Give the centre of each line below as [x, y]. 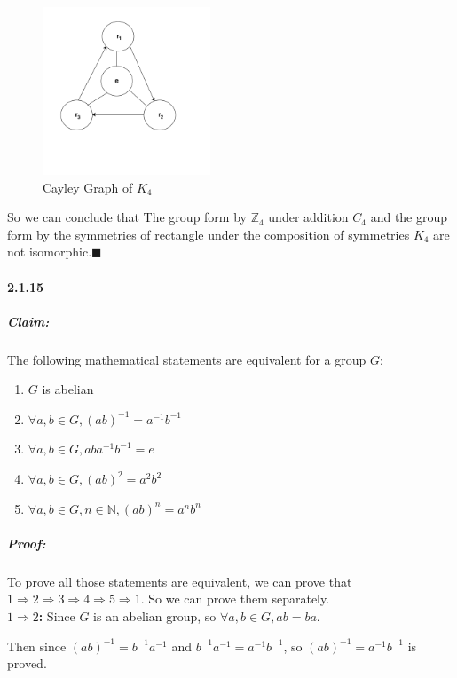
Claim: [28, 321]
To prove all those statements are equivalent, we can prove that [180, 581]
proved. [27, 663]
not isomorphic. [50, 252]
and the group [409, 217]
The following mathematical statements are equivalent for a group [187, 359]
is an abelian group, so [155, 616]
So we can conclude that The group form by [127, 217]
